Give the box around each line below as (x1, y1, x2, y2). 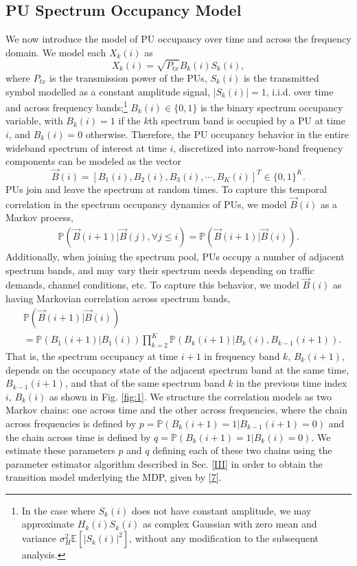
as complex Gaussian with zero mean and (143, 517, 317, 531)
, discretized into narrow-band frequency (173, 140, 343, 155)
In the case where (21, 503, 95, 517)
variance (21, 531, 57, 545)
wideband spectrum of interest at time (5, 140, 167, 155)
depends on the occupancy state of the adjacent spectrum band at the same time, (5, 362, 349, 376)
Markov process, (5, 210, 74, 225)
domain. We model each (5, 45, 106, 59)
